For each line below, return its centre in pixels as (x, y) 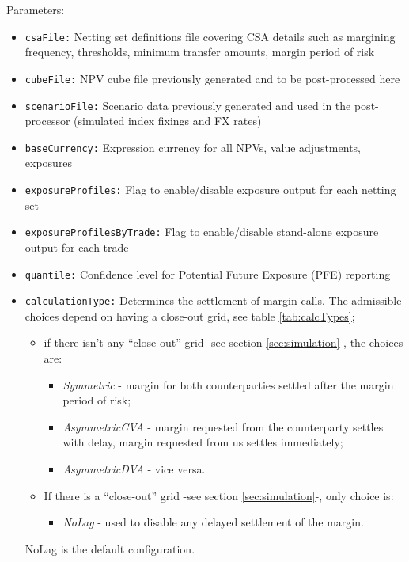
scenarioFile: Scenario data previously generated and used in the (188, 105)
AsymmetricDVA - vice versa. (134, 468)
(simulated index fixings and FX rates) (168, 121)
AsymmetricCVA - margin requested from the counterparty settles (223, 426)
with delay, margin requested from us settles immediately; (203, 442)
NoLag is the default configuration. (110, 548)
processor (47, 121)
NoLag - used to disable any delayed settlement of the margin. (213, 522)
